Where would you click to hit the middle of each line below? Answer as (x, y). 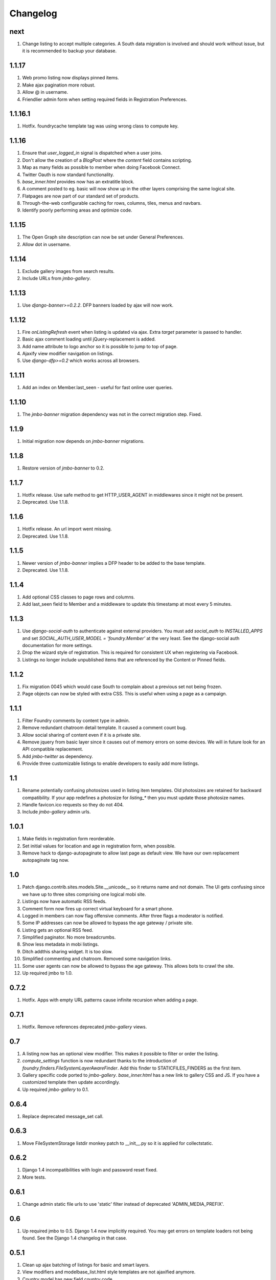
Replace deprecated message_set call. (63, 1116)
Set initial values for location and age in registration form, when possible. (99, 846)
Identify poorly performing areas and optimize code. (77, 210)
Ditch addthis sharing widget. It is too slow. (67, 951)
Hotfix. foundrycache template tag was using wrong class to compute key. (100, 126)
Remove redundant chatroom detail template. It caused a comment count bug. (104, 728)
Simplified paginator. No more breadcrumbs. (69, 937)
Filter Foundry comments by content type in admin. (76, 720)
